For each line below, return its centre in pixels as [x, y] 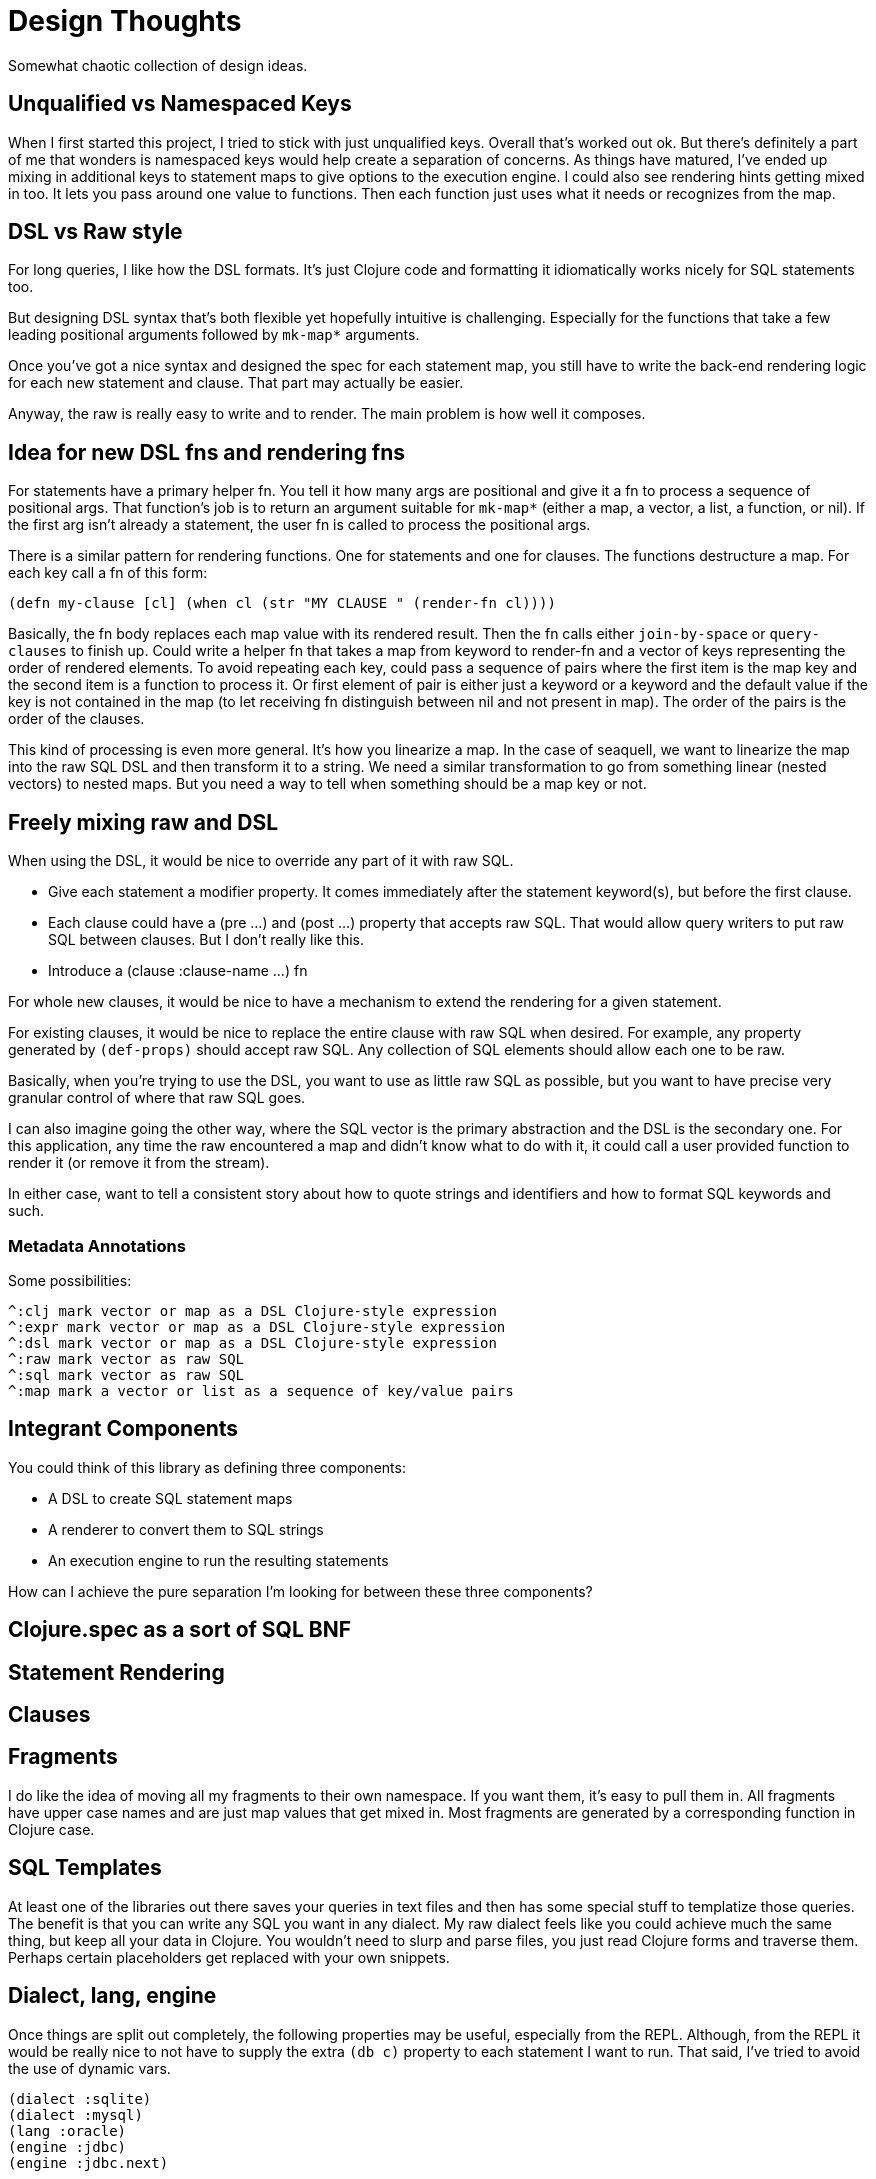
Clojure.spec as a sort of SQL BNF [179, 1630]
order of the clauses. [76, 719]
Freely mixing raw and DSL [143, 822]
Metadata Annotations [97, 1245]
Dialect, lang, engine [112, 1996]
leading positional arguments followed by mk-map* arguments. [214, 335]
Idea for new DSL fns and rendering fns [207, 452]
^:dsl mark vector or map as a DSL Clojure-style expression [252, 1342]
